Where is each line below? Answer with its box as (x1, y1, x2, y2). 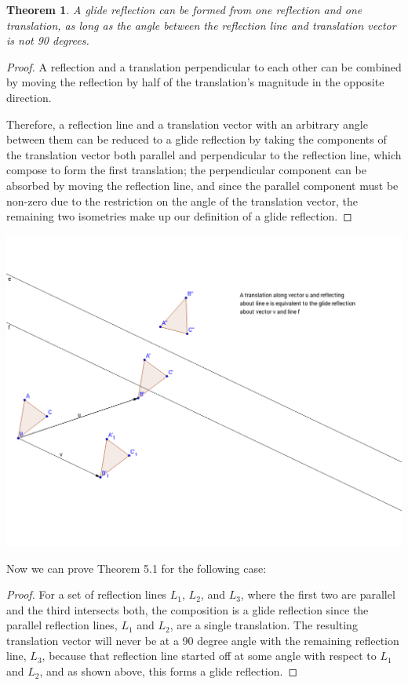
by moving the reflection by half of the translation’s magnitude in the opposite (6, 74, 384, 90)
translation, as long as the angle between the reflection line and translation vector (6, 16, 396, 33)
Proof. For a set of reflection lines (6, 586, 167, 603)
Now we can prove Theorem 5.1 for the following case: (6, 559, 267, 576)
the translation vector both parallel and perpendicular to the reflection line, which (6, 146, 402, 162)
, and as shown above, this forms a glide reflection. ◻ (39, 663, 298, 680)
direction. (6, 89, 52, 105)
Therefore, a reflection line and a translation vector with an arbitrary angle (6, 115, 368, 132)
